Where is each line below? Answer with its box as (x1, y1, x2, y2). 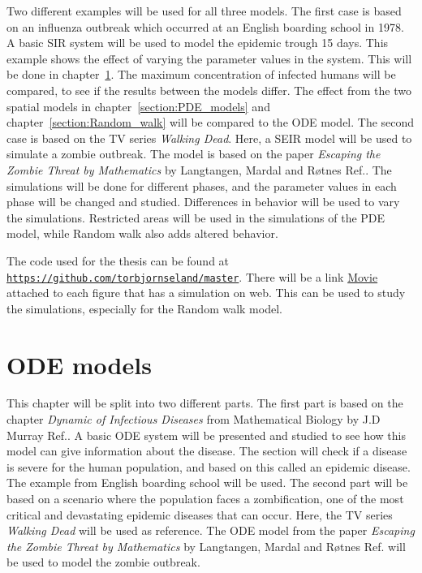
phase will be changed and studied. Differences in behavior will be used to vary (6, 193, 400, 210)
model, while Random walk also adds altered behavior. (6, 225, 278, 242)
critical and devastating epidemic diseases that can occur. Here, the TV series (6, 506, 393, 523)
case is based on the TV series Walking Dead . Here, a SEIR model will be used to (6, 129, 412, 146)
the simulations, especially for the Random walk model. (6, 299, 282, 317)
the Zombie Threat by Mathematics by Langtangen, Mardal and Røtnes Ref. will (6, 537, 406, 554)
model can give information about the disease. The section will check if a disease (6, 442, 407, 459)
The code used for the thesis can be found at (6, 252, 230, 269)
